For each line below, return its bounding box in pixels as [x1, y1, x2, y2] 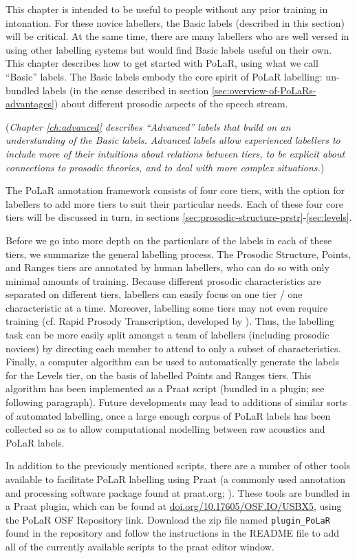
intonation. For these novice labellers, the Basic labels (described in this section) [6, 15, 345, 30]
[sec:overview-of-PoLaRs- [211, 83, 316, 97]
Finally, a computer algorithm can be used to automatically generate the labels [6, 354, 340, 369]
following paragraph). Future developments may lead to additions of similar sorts [6, 395, 347, 409]
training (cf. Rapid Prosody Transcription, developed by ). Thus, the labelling [6, 314, 335, 328]
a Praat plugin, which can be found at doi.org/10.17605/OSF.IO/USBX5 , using [6, 499, 342, 513]
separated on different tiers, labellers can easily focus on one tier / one [6, 287, 303, 301]
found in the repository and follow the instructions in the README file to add [6, 526, 339, 540]
